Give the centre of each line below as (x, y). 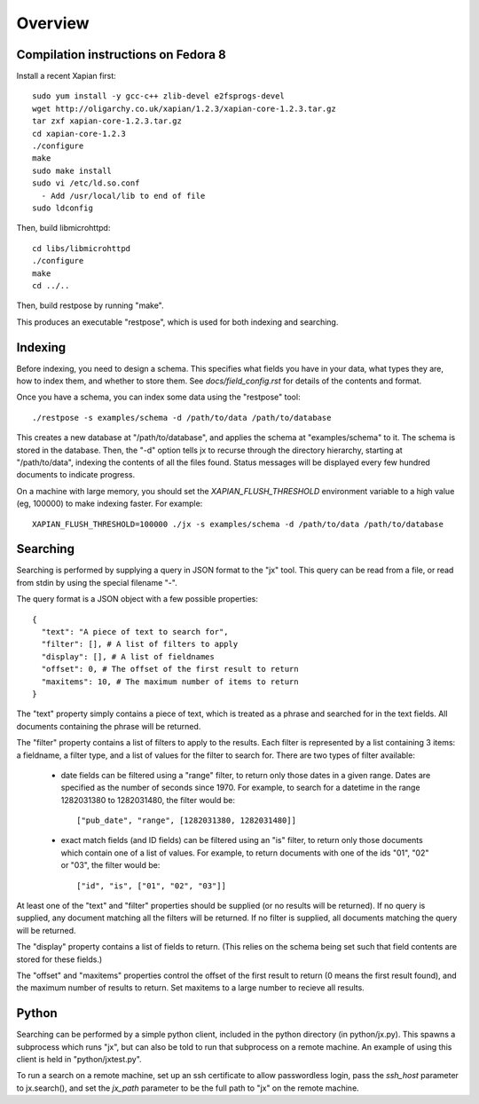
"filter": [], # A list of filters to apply (140, 644)
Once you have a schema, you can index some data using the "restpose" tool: (158, 397)
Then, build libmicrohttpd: (63, 228)
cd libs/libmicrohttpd (82, 248)
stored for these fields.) (59, 959)
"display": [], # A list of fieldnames (128, 656)
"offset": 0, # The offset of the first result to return (170, 669)
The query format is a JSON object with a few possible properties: (137, 599)
